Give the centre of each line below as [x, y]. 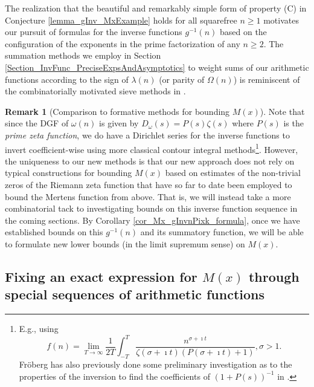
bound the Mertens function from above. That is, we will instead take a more [148, 196]
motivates [281, 20]
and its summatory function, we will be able [222, 232]
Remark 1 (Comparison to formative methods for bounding [117, 111]
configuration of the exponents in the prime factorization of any [123, 43]
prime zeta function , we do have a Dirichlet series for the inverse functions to [147, 135]
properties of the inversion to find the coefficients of [114, 376]
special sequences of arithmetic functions [135, 294]
